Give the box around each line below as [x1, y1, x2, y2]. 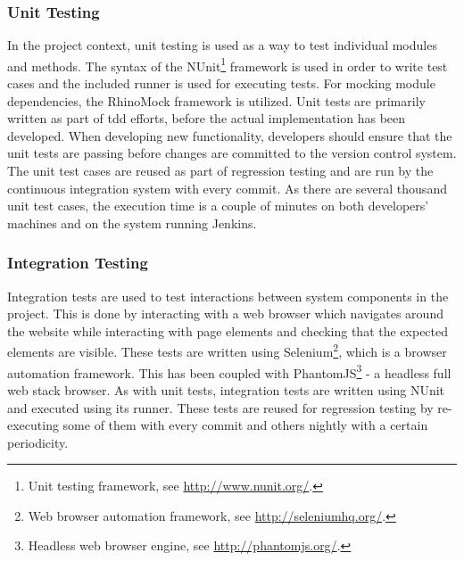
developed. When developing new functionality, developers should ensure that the [7, 126, 452, 144]
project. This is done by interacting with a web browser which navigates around [7, 304, 443, 323]
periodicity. [7, 433, 69, 451]
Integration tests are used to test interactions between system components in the [7, 286, 449, 305]
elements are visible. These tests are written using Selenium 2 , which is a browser [7, 340, 447, 361]
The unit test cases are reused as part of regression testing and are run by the [7, 161, 434, 180]
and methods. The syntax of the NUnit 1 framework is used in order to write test [7, 54, 448, 75]
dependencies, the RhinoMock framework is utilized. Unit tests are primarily [7, 91, 426, 110]
